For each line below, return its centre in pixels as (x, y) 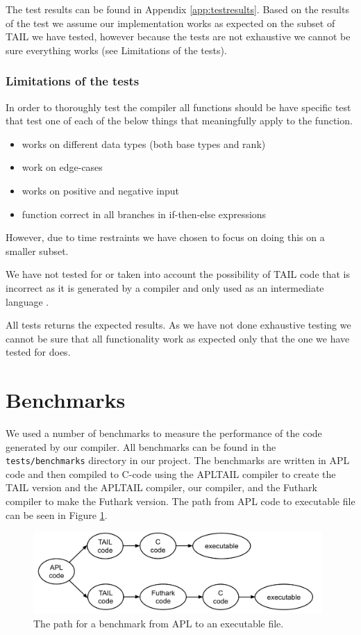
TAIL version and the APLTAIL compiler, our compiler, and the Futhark (161, 487)
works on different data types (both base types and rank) (144, 143)
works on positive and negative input (100, 190)
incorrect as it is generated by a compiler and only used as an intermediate (165, 287)
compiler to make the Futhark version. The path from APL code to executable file (180, 501)
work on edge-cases (62, 167)
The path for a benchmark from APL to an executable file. (159, 623)
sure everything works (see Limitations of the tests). (116, 50)
